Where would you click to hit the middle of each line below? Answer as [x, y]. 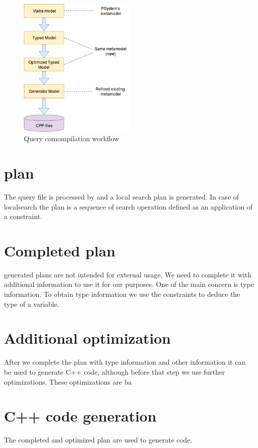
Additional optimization [87, 338]
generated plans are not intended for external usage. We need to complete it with [128, 274]
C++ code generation [80, 416]
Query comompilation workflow [72, 138]
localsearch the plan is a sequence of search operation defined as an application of [128, 206]
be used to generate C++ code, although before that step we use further [115, 371]
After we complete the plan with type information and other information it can [125, 362]
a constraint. [23, 216]
